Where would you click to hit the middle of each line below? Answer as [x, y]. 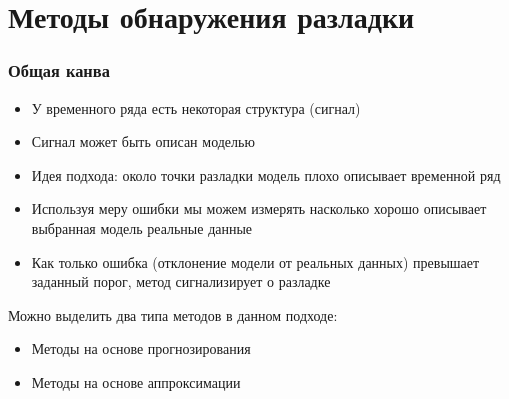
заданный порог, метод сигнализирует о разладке [181, 281]
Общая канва [59, 70]
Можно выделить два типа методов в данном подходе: [173, 314]
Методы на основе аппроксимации [136, 381]
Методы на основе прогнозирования [141, 348]
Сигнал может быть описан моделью [143, 141]
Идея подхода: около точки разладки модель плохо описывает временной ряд [266, 174]
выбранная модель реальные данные [142, 227]
